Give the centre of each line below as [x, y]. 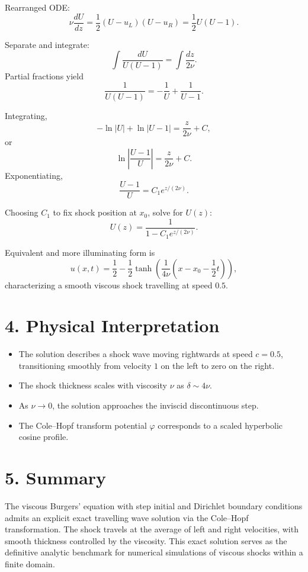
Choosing [22, 212]
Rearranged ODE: [37, 7]
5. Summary [56, 477]
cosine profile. [44, 437]
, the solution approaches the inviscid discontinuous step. [155, 405]
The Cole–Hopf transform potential [83, 425]
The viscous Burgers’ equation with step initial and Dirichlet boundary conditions [154, 505]
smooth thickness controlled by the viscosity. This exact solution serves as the [146, 540]
